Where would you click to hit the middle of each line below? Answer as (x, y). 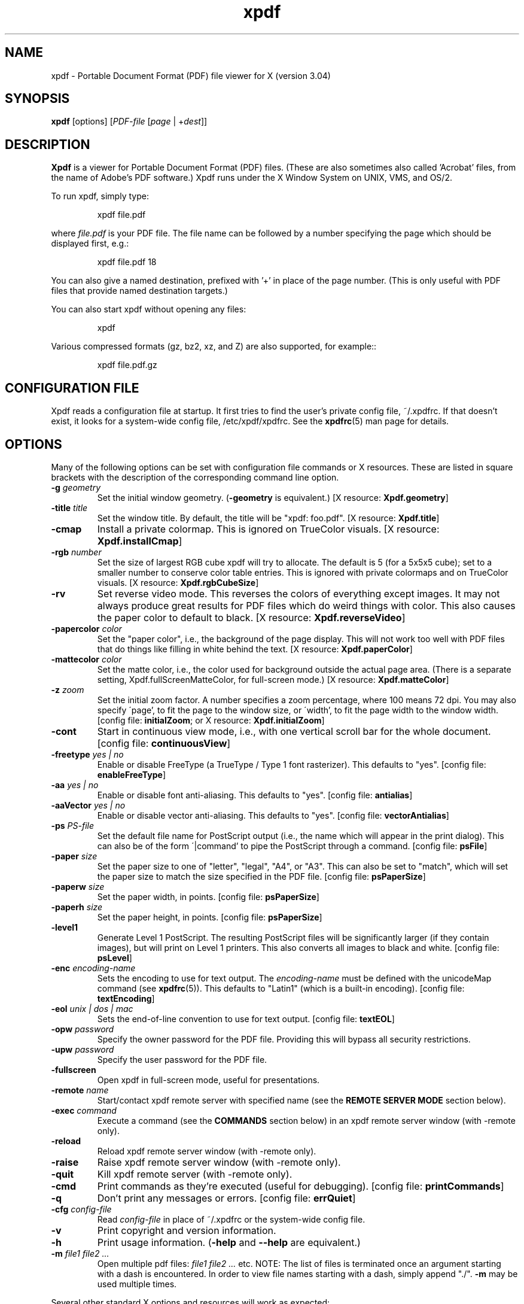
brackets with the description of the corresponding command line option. (195, 477)
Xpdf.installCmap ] (140, 541)
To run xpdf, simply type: (100, 196)
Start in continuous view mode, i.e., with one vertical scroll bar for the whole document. (294, 731)
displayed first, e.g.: (90, 244)
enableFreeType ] (132, 774)
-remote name (80, 1090)
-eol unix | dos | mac (92, 1008)
